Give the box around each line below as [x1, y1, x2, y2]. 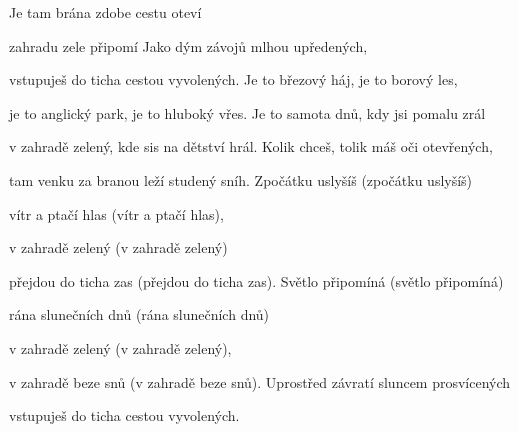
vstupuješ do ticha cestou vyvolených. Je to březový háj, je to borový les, [9, 69, 458, 90]
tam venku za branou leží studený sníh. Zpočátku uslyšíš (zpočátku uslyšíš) [9, 169, 473, 190]
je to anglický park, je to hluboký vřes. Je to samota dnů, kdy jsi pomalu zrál [9, 102, 486, 123]
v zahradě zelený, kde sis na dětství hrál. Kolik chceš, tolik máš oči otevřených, [9, 136, 493, 157]
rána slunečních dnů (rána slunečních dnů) [9, 304, 270, 325]
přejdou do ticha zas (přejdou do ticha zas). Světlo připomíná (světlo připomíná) [9, 270, 504, 291]
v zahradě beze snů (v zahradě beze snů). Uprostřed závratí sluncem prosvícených [9, 371, 511, 392]
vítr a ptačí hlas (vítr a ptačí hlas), [9, 203, 224, 224]
